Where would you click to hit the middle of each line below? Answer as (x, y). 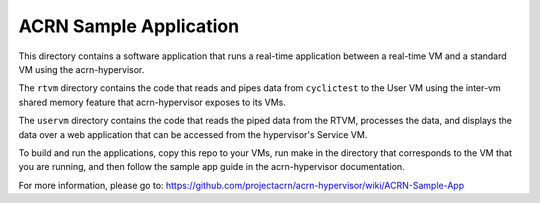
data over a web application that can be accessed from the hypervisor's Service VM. (193, 134)
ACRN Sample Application (129, 26)
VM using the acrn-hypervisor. (81, 69)
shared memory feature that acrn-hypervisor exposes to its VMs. (152, 102)
